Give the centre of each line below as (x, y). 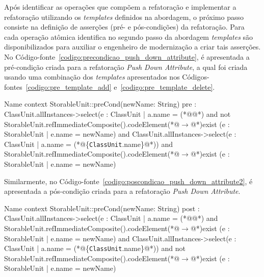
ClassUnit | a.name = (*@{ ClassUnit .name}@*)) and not (95, 248)
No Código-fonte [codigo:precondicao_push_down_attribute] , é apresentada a (127, 56)
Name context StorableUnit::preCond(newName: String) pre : (100, 104)
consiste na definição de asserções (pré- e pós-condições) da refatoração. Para (124, 27)
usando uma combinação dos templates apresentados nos (92, 77)
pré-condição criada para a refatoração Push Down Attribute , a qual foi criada (126, 67)
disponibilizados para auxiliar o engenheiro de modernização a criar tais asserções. (133, 47)
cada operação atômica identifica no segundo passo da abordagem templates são (129, 36)
